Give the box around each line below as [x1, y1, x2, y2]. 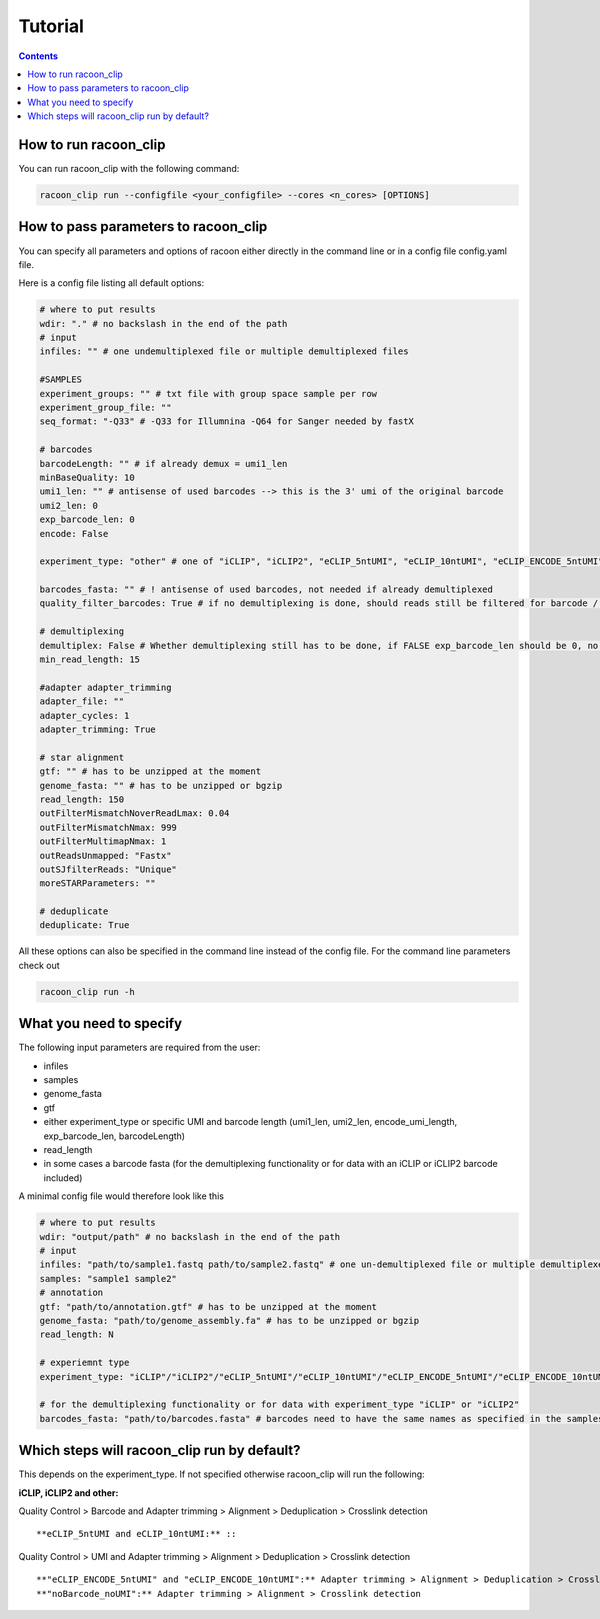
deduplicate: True [39, 920, 130, 931]
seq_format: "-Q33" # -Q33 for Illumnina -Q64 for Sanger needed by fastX [39, 416, 415, 427]
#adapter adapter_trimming [39, 681, 172, 693]
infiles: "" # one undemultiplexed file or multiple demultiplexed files [39, 346, 409, 357]
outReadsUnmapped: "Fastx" [39, 850, 172, 861]
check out [18, 959, 60, 971]
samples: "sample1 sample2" [39, 1273, 177, 1284]
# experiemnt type [39, 1357, 130, 1369]
